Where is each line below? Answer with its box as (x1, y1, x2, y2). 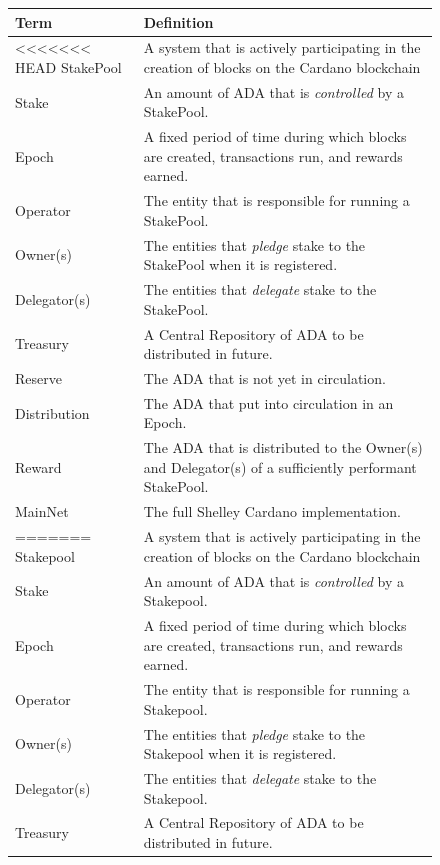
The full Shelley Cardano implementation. (143, 501, 401, 522)
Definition (143, 11, 214, 32)
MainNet (15, 501, 69, 522)
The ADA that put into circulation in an (143, 392, 394, 413)
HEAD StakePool (15, 56, 122, 77)
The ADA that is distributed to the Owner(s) (143, 437, 423, 458)
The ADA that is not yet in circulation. (143, 368, 386, 388)
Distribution (15, 402, 90, 423)
